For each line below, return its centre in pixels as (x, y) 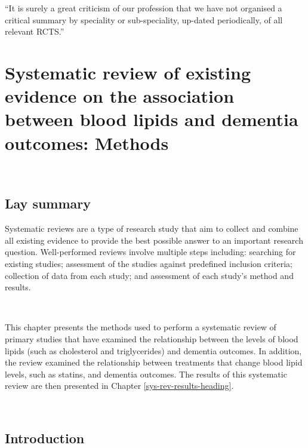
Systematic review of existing (128, 72)
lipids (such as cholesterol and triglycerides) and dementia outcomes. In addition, (153, 350)
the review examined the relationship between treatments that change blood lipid (154, 362)
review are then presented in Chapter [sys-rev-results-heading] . (119, 386)
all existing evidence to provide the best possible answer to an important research (154, 240)
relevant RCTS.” (35, 31)
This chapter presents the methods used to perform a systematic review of (141, 327)
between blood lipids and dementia (152, 119)
